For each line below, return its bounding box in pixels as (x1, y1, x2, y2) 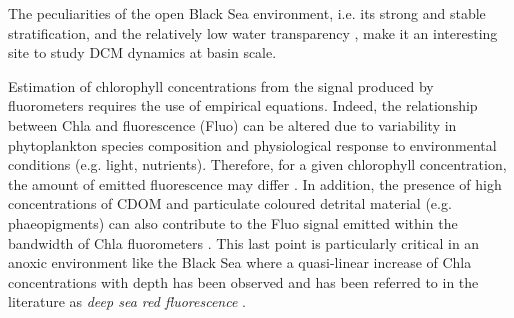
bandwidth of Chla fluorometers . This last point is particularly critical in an (8, 232, 480, 253)
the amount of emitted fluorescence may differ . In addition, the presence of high (8, 173, 502, 194)
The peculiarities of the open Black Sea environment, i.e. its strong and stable (8, 3, 486, 23)
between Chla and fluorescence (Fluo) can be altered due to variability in (8, 114, 457, 135)
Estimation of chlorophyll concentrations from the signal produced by (8, 75, 434, 96)
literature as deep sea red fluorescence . (8, 291, 246, 312)
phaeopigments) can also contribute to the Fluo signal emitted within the (8, 212, 458, 233)
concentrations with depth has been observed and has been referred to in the (8, 271, 479, 292)
